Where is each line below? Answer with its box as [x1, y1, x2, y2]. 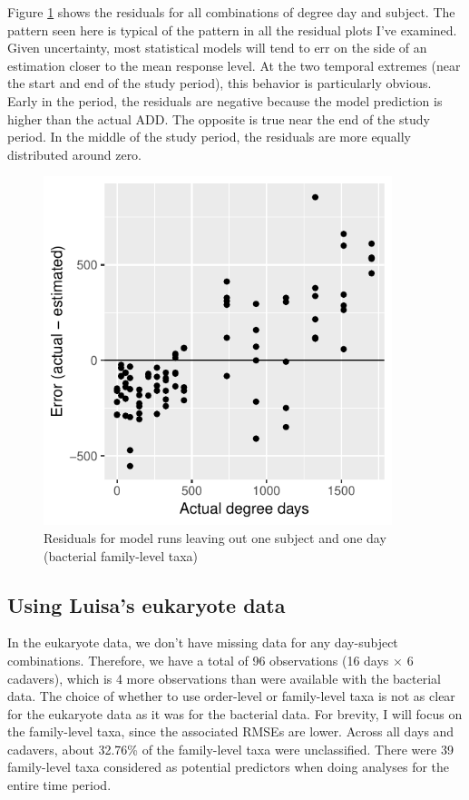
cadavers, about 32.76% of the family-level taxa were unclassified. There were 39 [7, 739, 454, 758]
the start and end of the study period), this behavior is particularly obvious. [7, 74, 432, 93]
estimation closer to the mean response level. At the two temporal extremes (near [7, 55, 461, 74]
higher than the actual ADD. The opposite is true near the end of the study [7, 109, 430, 128]
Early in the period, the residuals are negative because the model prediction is [7, 91, 443, 110]
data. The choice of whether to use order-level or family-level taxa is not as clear [7, 686, 455, 706]
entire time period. [7, 775, 112, 795]
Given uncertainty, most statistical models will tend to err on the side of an [7, 38, 427, 57]
